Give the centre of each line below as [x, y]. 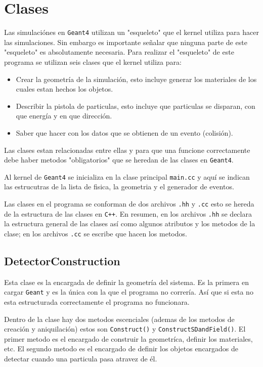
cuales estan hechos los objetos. [64, 89]
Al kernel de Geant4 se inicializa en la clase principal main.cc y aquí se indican [127, 176]
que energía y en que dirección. [64, 116]
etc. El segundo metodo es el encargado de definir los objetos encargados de [121, 349]
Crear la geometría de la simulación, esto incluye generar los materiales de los [136, 79]
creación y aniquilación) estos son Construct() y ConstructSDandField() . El [125, 329]
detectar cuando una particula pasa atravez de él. [81, 359]
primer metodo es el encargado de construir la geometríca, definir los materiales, [128, 338]
